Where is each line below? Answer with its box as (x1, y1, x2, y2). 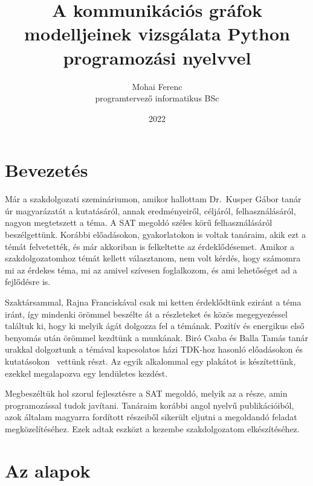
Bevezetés (5, 158, 88, 182)
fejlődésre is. (5, 275, 51, 288)
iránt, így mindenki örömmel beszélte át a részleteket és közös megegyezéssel (5, 307, 288, 320)
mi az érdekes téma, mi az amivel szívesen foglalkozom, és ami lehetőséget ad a (5, 263, 297, 276)
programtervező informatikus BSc (95, 92, 219, 104)
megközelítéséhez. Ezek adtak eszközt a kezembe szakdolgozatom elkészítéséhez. (5, 422, 300, 435)
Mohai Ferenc (132, 80, 182, 92)
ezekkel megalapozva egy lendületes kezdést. (5, 366, 168, 379)
